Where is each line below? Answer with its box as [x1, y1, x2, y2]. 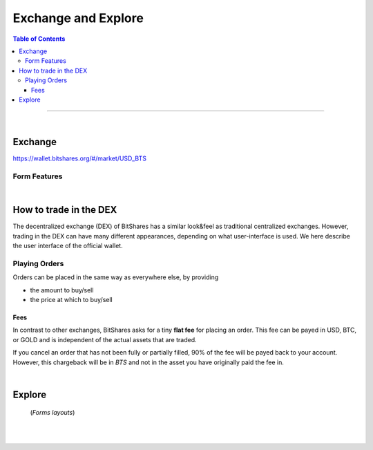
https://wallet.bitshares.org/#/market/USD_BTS [12, 154, 146, 162]
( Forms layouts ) [30, 409, 75, 417]
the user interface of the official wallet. [12, 242, 124, 250]
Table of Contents [12, 35, 66, 43]
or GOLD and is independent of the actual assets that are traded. [12, 335, 197, 344]
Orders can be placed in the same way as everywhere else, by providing [12, 273, 219, 281]
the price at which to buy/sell [30, 295, 113, 303]
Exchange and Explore [12, 10, 144, 26]
